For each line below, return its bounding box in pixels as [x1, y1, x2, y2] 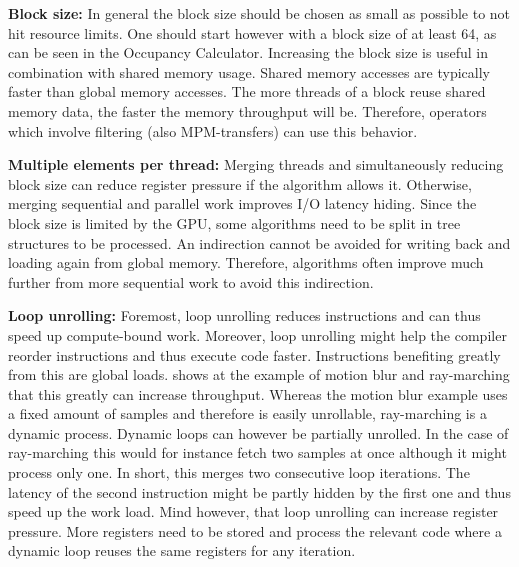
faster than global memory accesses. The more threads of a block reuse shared [8, 81, 486, 102]
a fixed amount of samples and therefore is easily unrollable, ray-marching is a [8, 403, 487, 424]
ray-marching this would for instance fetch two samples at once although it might [8, 442, 507, 463]
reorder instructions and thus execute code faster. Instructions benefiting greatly [8, 344, 501, 365]
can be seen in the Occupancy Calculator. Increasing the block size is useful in [8, 42, 488, 63]
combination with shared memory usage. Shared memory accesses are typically [8, 61, 490, 82]
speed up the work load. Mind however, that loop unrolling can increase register [8, 501, 499, 522]
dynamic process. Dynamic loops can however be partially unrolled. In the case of [8, 422, 509, 443]
